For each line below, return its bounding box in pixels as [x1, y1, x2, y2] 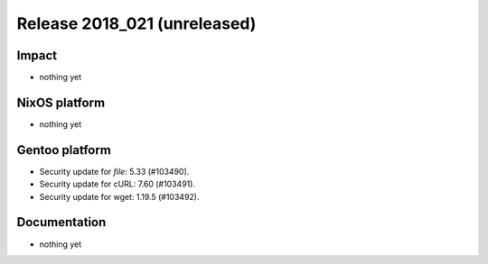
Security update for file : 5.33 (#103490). [39, 166, 190, 177]
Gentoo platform [16, 142, 112, 158]
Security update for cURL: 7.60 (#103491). [39, 178, 196, 189]
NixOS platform [16, 95, 106, 110]
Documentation [16, 214, 107, 230]
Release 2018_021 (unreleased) [16, 14, 257, 33]
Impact [16, 48, 58, 63]
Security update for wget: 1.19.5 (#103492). [39, 191, 200, 202]
